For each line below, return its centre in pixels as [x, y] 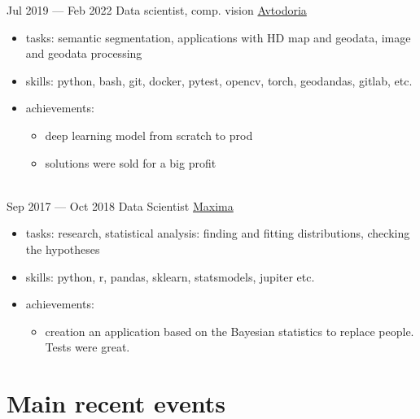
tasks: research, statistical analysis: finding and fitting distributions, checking [218, 233]
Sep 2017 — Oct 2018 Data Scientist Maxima [120, 205]
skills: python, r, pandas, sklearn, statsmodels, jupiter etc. [170, 276]
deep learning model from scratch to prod [149, 135]
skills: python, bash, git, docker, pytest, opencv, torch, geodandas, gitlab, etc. [219, 80]
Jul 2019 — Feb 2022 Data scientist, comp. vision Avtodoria [157, 10]
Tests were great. [87, 347]
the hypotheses [63, 249]
